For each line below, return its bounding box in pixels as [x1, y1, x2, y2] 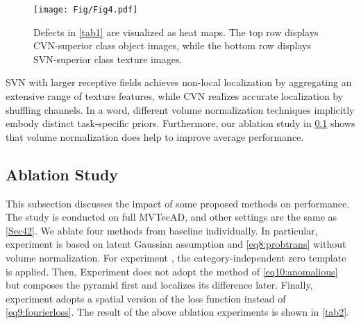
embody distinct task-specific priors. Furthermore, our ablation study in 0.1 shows [6, 116, 355, 130]
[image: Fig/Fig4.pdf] [33, 5, 138, 15]
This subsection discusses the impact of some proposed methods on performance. [6, 196, 350, 210]
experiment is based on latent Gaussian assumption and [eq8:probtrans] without [6, 237, 346, 251]
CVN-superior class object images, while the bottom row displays [33, 38, 311, 53]
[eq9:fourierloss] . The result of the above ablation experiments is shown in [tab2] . [6, 305, 349, 319]
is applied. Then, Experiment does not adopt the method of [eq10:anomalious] [6, 264, 338, 278]
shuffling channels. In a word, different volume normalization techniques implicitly [6, 102, 355, 117]
